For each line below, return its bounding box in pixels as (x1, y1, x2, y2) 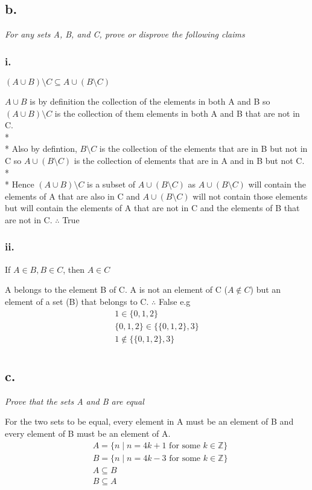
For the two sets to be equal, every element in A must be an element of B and (5, 415, 294, 428)
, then (63, 263, 85, 275)
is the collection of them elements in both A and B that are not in (54, 106, 300, 119)
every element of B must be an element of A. (5, 427, 171, 440)
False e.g (158, 295, 191, 307)
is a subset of (87, 178, 136, 191)
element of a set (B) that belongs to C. (5, 295, 149, 307)
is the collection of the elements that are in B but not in (99, 142, 308, 155)
